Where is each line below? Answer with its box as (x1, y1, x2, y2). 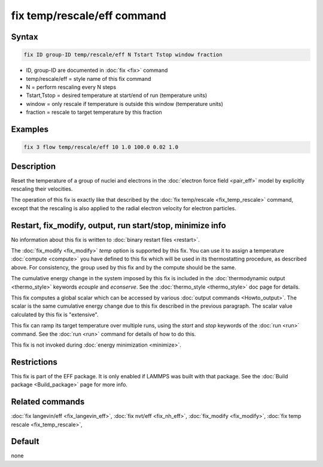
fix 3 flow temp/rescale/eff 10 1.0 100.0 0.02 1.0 (23, 144, 179, 151)
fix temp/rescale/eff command (11, 9, 167, 22)
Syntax (11, 32, 38, 42)
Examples (11, 124, 49, 134)
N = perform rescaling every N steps (26, 83, 117, 90)
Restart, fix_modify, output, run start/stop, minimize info (11, 220, 227, 231)
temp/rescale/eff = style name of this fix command (26, 75, 151, 82)
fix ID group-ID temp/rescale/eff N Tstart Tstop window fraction (23, 51, 223, 58)
